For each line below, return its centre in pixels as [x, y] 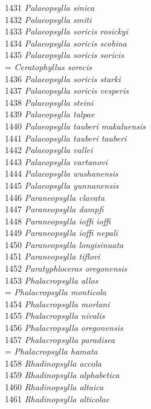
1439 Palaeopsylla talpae [50, 114]
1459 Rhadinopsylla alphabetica [62, 375]
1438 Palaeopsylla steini [49, 102]
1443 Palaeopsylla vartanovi [56, 161]
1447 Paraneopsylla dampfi [54, 209]
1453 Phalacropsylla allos [52, 280]
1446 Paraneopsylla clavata [55, 197]
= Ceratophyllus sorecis [49, 66]
